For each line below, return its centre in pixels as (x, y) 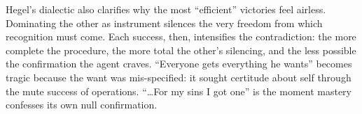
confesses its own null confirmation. (82, 105)
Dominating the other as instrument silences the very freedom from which (164, 23)
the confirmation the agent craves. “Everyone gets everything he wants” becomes (179, 64)
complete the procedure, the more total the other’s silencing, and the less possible (181, 50)
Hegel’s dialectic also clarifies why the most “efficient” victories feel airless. (166, 9)
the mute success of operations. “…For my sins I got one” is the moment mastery (179, 91)
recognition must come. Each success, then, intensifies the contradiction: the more (181, 36)
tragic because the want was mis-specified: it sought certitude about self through (179, 77)
